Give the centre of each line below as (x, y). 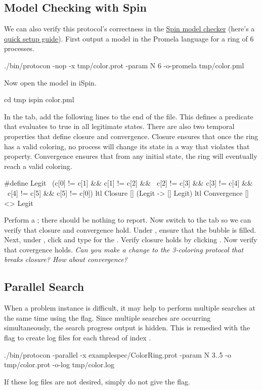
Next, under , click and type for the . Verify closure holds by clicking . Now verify (131, 240)
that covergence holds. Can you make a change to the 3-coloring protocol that (124, 249)
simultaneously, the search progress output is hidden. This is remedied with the (127, 328)
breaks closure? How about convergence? (66, 259)
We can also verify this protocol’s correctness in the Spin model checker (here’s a (129, 29)
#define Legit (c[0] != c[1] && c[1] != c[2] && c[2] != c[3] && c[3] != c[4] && (128, 183)
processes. (19, 48)
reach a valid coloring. (38, 166)
